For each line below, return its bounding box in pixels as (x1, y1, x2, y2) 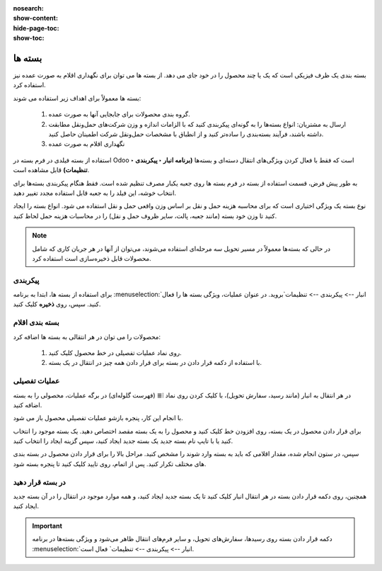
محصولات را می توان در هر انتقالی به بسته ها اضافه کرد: (13, 332, 161, 341)
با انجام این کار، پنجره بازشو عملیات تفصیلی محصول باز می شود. (13, 414, 183, 422)
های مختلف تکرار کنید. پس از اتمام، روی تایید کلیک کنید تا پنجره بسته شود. (13, 459, 207, 468)
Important (32, 521, 63, 530)
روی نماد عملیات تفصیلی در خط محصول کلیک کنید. (48, 349, 182, 357)
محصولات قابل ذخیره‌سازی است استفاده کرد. (32, 254, 151, 262)
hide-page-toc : (13, 23, 59, 32)
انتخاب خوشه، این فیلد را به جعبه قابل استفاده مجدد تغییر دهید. (13, 188, 177, 197)
